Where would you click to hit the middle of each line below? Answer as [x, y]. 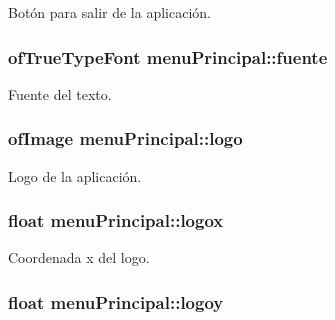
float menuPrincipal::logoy [116, 301]
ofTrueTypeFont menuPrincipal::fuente [168, 56]
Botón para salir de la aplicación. [109, 12]
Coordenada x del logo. [79, 257]
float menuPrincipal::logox [116, 220]
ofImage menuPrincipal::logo [125, 138]
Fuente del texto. [60, 93]
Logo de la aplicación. [75, 175]
